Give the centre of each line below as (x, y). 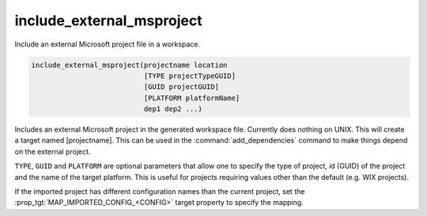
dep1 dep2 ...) (173, 109)
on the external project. (53, 151)
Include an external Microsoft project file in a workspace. (108, 44)
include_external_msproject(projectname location (129, 65)
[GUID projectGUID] (181, 87)
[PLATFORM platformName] (192, 98)
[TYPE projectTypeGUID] (190, 76)
